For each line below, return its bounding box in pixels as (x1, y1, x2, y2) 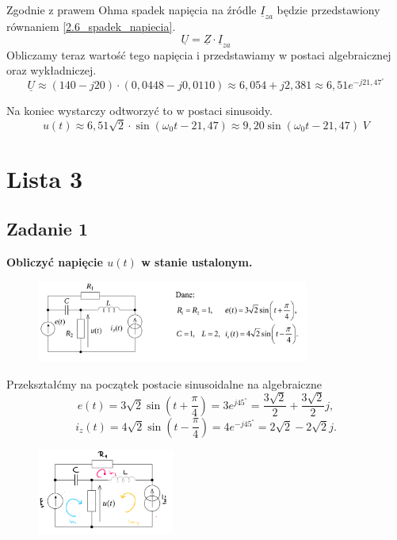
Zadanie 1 (6, 216, 88, 241)
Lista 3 (6, 162, 83, 194)
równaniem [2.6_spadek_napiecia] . (6, 18, 176, 35)
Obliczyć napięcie (6, 254, 103, 270)
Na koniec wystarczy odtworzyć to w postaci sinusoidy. (6, 101, 273, 118)
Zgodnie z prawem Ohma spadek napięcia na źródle (6, 2, 257, 17)
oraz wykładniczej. (6, 62, 97, 79)
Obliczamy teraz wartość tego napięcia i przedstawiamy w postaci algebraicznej (6, 46, 391, 63)
